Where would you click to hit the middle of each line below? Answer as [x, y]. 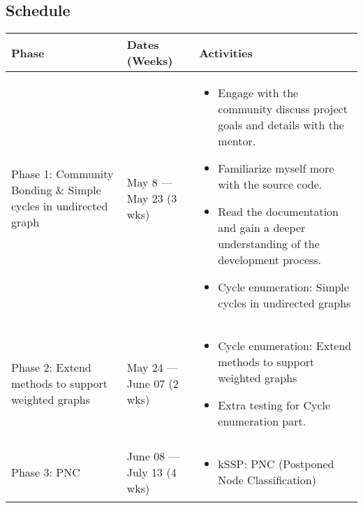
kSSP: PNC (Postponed [276, 464]
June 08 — [153, 456]
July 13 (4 [151, 472]
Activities [226, 52]
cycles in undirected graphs [284, 303]
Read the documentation [278, 212]
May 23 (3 [152, 198]
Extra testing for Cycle [274, 405]
